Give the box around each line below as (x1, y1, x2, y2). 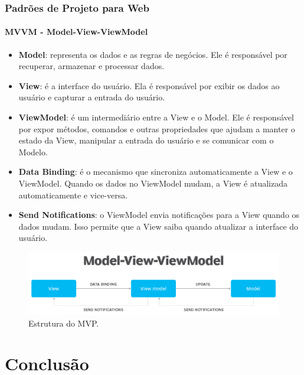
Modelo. (18, 145, 48, 158)
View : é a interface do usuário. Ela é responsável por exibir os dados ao (18, 79, 280, 92)
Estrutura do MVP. (28, 317, 99, 329)
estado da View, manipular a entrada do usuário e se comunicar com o (18, 134, 274, 146)
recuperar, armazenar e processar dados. (18, 60, 165, 72)
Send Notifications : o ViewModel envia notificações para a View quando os (18, 208, 300, 221)
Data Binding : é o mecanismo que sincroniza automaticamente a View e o (18, 165, 293, 178)
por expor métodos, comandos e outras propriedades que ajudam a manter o (18, 122, 295, 135)
